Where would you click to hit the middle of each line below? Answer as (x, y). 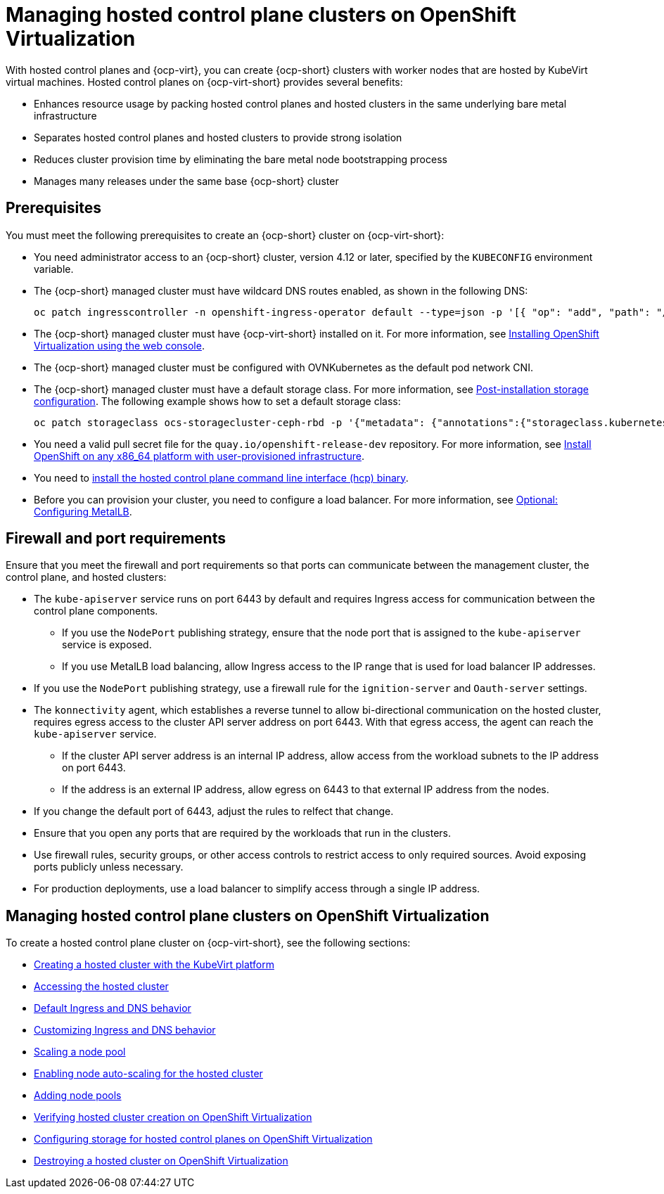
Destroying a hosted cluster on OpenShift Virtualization (161, 1161)
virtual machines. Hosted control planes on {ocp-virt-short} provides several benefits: (204, 82)
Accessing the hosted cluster (101, 987)
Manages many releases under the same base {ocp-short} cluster (186, 181)
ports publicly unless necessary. (109, 867)
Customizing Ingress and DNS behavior (125, 1030)
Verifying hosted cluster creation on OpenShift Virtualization (173, 1117)
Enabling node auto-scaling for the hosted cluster (148, 1074)
